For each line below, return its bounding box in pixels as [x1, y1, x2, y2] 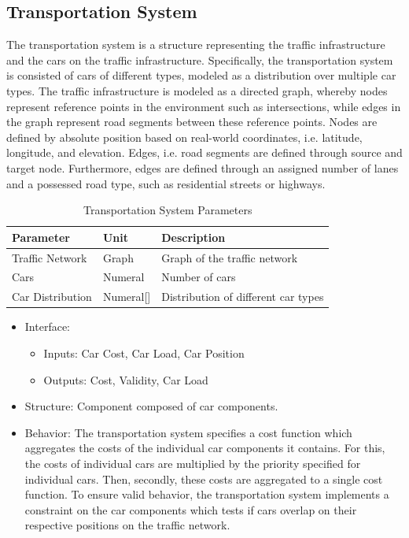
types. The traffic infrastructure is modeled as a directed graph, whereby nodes [6, 82, 388, 98]
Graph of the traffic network [161, 249, 298, 265]
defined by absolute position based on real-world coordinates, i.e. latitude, [6, 128, 363, 145]
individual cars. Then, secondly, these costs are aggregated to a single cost [24, 470, 383, 487]
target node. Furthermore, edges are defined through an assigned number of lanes [6, 159, 399, 176]
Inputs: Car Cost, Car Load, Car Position [43, 344, 245, 361]
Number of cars [161, 269, 236, 285]
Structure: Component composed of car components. [24, 398, 278, 414]
